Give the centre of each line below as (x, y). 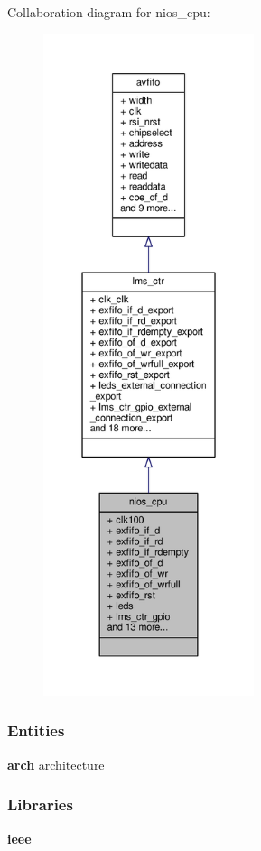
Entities (36, 731)
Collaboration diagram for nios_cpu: (109, 12)
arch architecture (56, 764)
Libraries (40, 805)
